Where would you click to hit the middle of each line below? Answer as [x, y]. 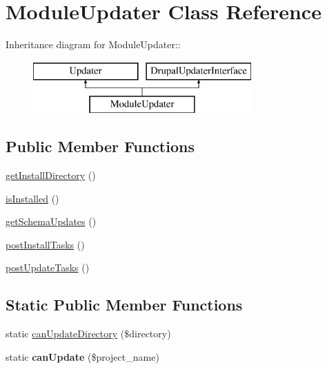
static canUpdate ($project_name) [82, 356]
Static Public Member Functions [124, 305]
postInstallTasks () [45, 244]
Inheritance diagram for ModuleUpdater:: [93, 44]
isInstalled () [32, 198]
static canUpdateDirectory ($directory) [88, 334]
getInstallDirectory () [51, 175]
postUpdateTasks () [48, 267]
